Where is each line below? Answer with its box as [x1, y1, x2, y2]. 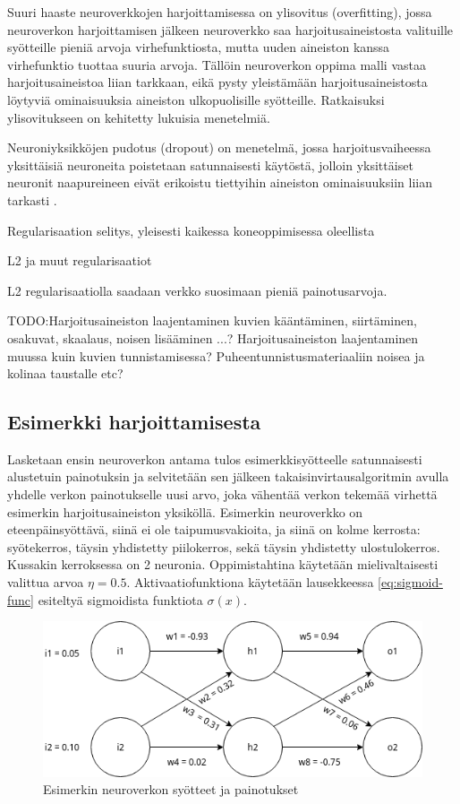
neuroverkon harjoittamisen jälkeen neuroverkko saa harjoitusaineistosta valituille [7, 20, 454, 39]
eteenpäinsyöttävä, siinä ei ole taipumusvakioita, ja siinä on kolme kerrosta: [7, 520, 421, 539]
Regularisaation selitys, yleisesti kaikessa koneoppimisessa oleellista [7, 220, 375, 239]
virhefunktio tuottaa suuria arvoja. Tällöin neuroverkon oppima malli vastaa [7, 55, 426, 73]
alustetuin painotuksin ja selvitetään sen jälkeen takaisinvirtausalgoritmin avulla [7, 467, 449, 486]
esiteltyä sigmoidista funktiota [38, 590, 203, 609]
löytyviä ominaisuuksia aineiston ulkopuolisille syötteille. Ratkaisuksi [7, 90, 385, 108]
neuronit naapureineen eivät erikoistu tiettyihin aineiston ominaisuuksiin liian [7, 173, 432, 192]
